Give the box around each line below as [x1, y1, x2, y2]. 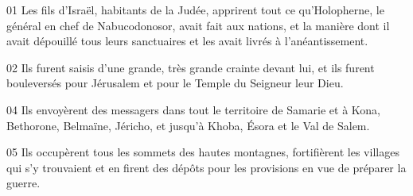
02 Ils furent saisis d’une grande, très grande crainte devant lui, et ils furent [6, 59, 375, 75]
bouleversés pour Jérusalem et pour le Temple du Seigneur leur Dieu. [6, 75, 344, 91]
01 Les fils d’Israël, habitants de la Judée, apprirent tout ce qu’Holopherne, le [6, 2, 384, 17]
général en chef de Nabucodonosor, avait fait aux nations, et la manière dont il [6, 17, 390, 33]
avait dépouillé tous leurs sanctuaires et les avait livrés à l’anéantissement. [6, 33, 368, 49]
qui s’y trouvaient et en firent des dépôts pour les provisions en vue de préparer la [6, 159, 407, 175]
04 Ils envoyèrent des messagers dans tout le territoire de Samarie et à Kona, [6, 101, 381, 117]
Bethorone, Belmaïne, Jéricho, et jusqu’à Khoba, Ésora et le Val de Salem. [6, 117, 370, 133]
